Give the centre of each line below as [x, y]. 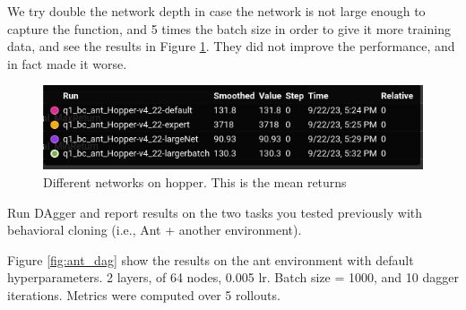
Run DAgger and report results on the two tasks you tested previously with [215, 212]
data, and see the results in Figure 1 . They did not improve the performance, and [231, 46]
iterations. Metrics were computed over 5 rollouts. [144, 294]
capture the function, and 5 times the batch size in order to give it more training [229, 28]
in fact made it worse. [67, 63]
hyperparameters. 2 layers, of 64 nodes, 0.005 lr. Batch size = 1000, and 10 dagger [233, 277]
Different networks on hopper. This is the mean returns [195, 181]
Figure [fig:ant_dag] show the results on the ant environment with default [211, 259]
